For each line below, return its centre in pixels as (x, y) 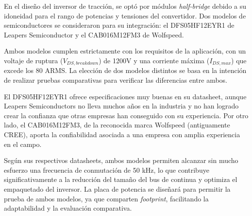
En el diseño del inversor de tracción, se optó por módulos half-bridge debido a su (125, 6)
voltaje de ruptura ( (34, 60)
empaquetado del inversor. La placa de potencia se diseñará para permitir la (117, 189)
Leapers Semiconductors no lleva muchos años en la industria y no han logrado (121, 106)
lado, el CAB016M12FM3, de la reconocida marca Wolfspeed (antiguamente (117, 125)
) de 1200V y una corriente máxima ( (154, 60)
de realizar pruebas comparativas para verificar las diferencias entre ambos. (116, 80)
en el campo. (23, 144)
